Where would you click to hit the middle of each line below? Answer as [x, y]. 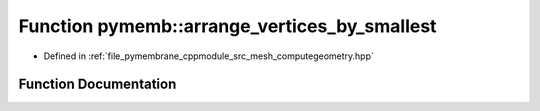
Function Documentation [97, 84]
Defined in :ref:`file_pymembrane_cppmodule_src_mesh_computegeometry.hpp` [209, 56]
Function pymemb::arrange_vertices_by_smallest [227, 26]
